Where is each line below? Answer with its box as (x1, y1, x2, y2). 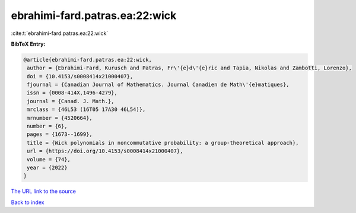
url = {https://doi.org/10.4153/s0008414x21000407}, (27, 148, 183, 154)
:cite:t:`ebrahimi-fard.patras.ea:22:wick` (11, 30, 109, 37)
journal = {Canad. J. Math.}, (27, 98, 115, 104)
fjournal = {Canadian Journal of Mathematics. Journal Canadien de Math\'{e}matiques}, (27, 81, 290, 88)
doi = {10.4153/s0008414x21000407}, (27, 73, 133, 80)
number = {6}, (27, 123, 68, 130)
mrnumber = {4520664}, (27, 115, 93, 121)
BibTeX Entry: (11, 40, 46, 47)
